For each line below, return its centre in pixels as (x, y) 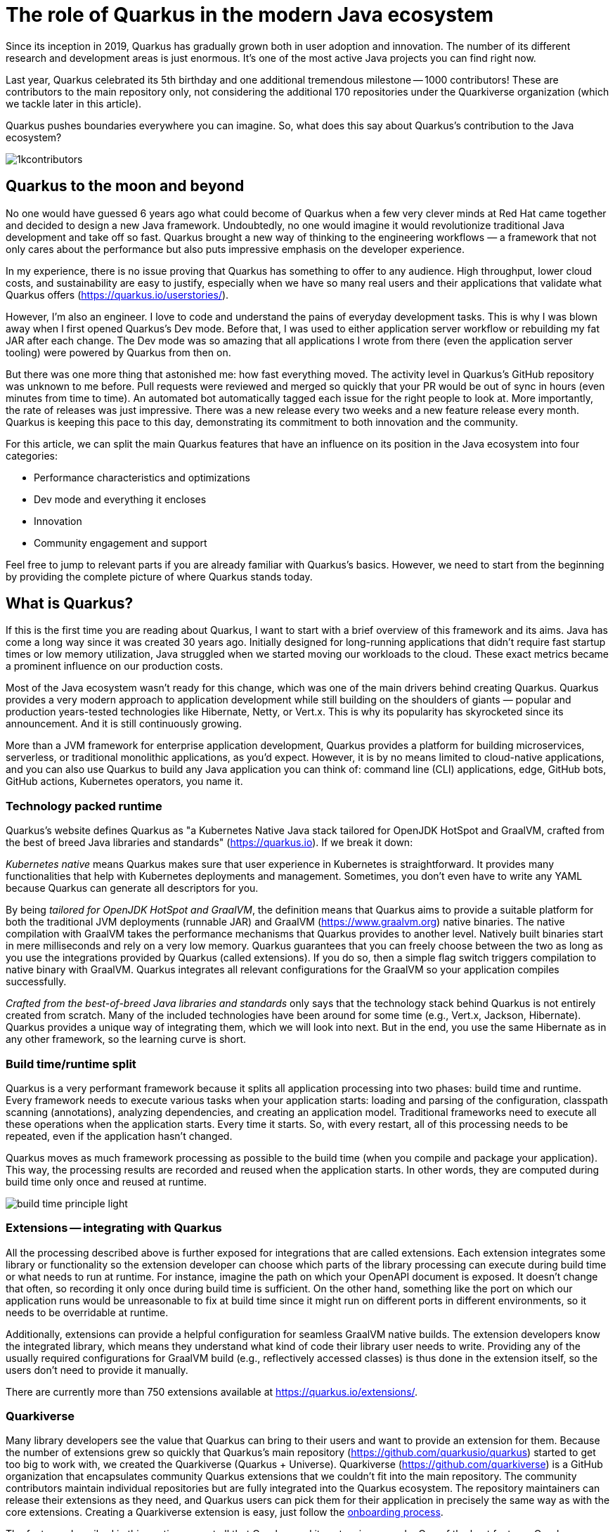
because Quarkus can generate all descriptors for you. (132, 888)
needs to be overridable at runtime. (87, 1312)
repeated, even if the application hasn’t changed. (119, 1136)
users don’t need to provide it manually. (97, 1370)
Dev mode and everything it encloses (120, 499)
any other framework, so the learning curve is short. (126, 1039)
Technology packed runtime (84, 806)
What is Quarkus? (70, 604)
